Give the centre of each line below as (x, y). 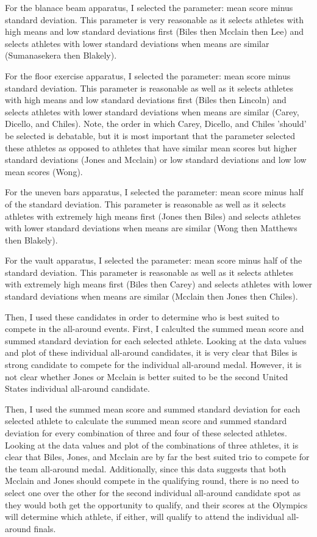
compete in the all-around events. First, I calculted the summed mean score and (155, 329)
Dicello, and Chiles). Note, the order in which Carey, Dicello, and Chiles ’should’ (156, 124)
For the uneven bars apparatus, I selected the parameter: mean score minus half (154, 192)
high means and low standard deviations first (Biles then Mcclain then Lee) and (155, 31)
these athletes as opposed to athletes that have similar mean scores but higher (151, 147)
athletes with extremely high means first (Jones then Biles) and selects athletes (153, 216)
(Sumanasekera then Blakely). (61, 55)
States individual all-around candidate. (77, 388)
